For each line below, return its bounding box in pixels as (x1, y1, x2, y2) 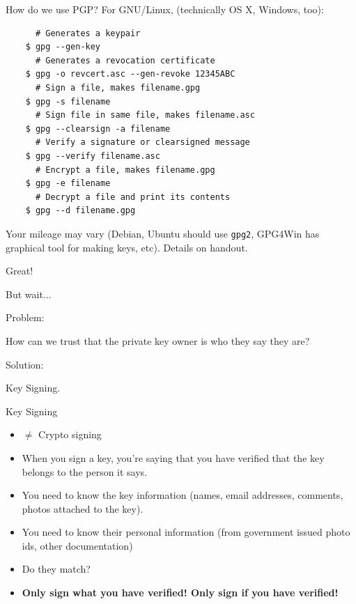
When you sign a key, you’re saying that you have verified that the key (22, 450, 325, 465)
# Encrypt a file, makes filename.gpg (35, 164, 215, 175)
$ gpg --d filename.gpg (25, 206, 136, 216)
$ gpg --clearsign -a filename (25, 123, 171, 134)
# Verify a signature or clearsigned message (35, 137, 250, 148)
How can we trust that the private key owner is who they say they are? (6, 333, 310, 348)
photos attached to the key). (22, 501, 144, 516)
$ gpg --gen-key (25, 42, 101, 52)
